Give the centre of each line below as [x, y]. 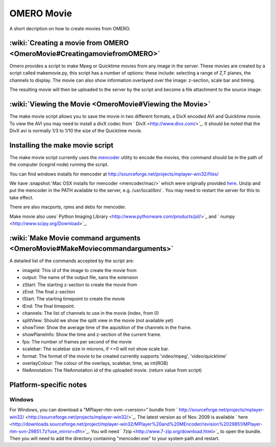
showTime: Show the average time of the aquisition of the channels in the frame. [107, 327]
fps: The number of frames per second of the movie [77, 341]
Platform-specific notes [48, 385]
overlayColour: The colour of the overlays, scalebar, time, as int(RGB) [95, 363]
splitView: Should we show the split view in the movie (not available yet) [98, 320]
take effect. [21, 197]
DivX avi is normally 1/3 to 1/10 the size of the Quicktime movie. [76, 131]
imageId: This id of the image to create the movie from [79, 270]
